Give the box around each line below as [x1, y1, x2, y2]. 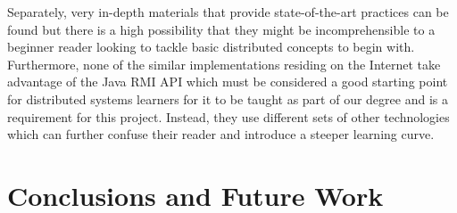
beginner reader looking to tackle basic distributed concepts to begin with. [7, 37, 415, 56]
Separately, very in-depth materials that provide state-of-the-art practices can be [7, 3, 449, 20]
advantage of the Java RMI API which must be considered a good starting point [7, 72, 448, 91]
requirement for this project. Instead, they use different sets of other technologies [7, 107, 450, 126]
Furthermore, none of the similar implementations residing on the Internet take [7, 54, 441, 73]
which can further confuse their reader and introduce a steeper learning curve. [7, 125, 435, 143]
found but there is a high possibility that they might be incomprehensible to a [7, 20, 436, 38]
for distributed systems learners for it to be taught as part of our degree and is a [7, 89, 448, 108]
